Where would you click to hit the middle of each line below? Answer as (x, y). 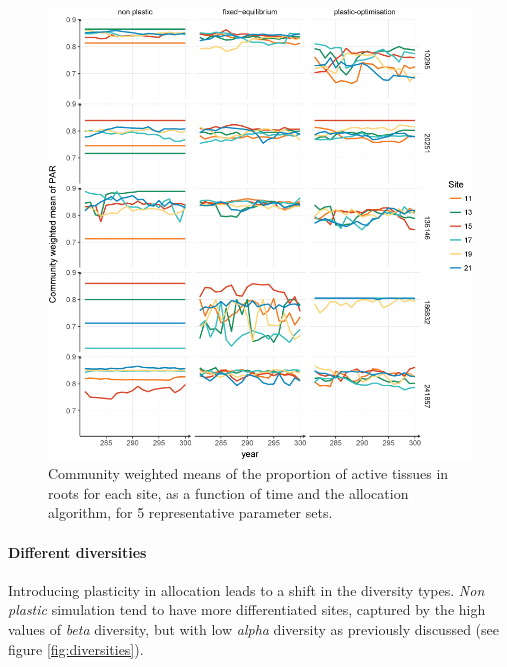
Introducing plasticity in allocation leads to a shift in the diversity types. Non (246, 589)
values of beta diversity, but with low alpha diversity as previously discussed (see (253, 628)
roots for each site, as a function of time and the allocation (228, 492)
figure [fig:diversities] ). (76, 648)
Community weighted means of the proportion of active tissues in (248, 473)
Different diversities (77, 551)
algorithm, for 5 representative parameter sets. (190, 512)
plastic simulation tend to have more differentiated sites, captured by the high (247, 609)
